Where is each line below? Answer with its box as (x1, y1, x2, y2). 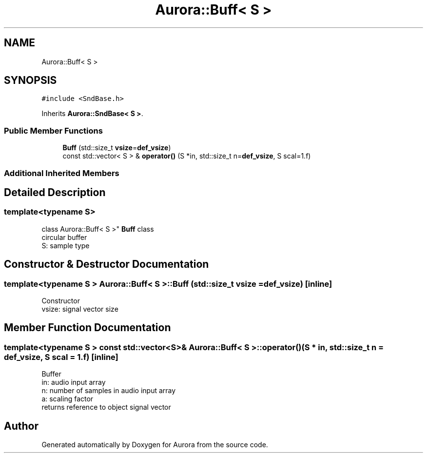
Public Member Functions (4, 125, 103, 136)
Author (4, 419, 39, 432)
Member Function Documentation (4, 321, 171, 334)
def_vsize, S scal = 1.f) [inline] (4, 352, 118, 362)
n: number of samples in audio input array (41, 386, 176, 395)
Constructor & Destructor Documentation (4, 258, 209, 271)
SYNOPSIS (4, 74, 57, 87)
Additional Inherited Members (4, 168, 119, 178)
